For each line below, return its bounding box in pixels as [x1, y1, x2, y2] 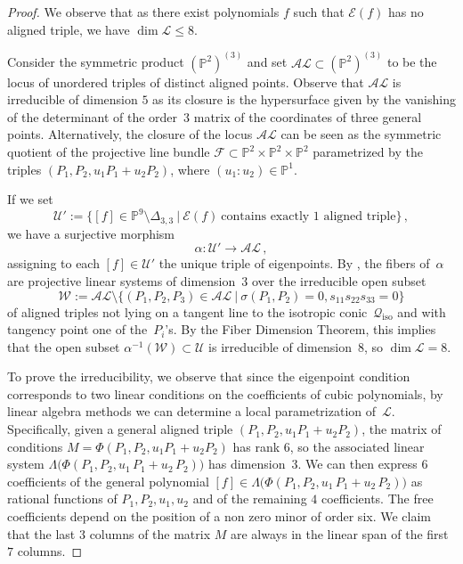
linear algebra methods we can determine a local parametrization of [7, 402, 377, 421]
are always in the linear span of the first [231, 524, 449, 543]
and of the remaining [192, 489, 307, 508]
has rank [232, 437, 280, 455]
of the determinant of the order [7, 107, 178, 126]
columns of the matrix [89, 524, 211, 543]
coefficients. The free [321, 489, 434, 508]
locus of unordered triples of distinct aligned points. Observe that [7, 72, 364, 91]
